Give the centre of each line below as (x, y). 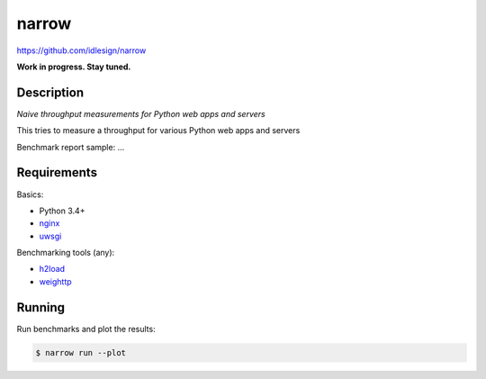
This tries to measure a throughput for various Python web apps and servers (158, 131)
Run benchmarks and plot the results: (86, 329)
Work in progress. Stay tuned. (74, 67)
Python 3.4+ (62, 211)
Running (41, 307)
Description (50, 92)
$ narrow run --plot (81, 352)
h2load (52, 269)
